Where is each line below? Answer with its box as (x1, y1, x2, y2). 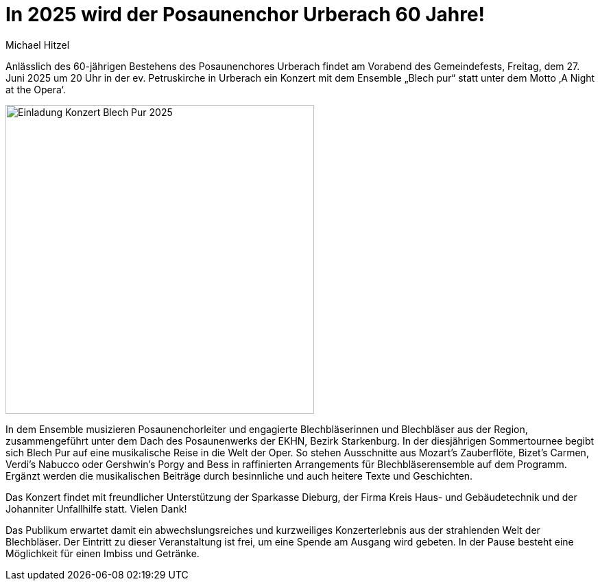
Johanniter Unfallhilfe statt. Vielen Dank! (5, 502, 187, 515)
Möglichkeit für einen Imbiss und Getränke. (5, 547, 200, 559)
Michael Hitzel (5, 38, 70, 51)
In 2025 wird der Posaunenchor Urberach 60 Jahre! (5, 3, 485, 26)
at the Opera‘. (5, 83, 66, 95)
